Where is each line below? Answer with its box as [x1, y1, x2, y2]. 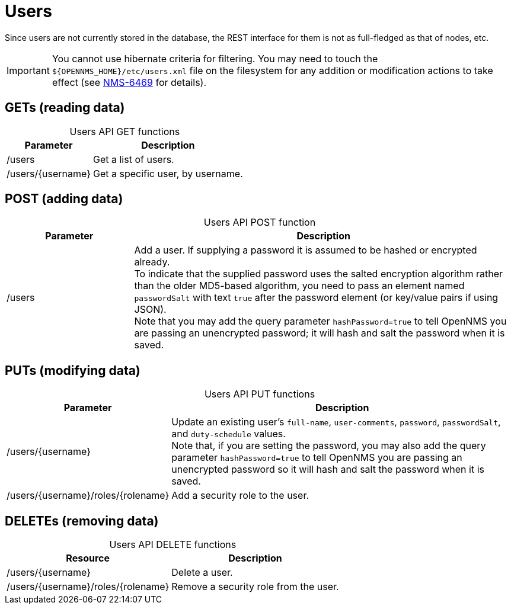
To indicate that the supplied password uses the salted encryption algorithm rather [134, 268, 503, 280]
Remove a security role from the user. [171, 581, 339, 593]
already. [134, 256, 170, 268]
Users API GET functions [69, 125, 180, 137]
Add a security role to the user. [171, 489, 309, 502]
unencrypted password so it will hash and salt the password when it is [171, 463, 484, 476]
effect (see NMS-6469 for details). [52, 76, 207, 88]
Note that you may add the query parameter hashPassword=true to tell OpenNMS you [134, 315, 507, 328]
